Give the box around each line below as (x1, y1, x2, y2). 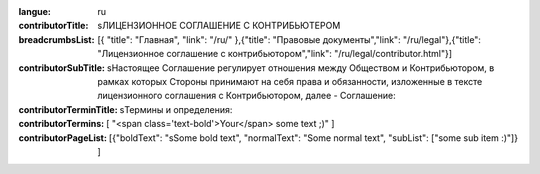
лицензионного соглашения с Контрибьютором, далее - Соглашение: (97, 90, 396, 102)
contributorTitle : (18, 20, 89, 32)
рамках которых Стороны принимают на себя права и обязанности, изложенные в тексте (97, 75, 483, 87)
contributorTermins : (18, 118, 105, 130)
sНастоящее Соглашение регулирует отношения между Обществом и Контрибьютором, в (106, 61, 495, 74)
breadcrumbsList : (18, 33, 95, 45)
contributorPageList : (18, 131, 107, 144)
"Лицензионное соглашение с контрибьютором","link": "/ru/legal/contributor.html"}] (97, 48, 453, 60)
